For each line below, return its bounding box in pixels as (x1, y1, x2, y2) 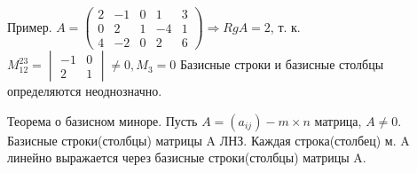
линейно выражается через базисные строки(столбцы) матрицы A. (7, 148, 366, 167)
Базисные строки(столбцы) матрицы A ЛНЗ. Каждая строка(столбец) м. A (7, 130, 410, 149)
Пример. (7, 17, 52, 35)
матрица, (314, 111, 362, 130)
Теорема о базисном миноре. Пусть (7, 111, 198, 130)
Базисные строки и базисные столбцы (179, 55, 384, 74)
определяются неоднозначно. (7, 82, 162, 100)
